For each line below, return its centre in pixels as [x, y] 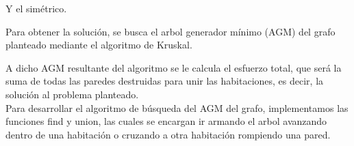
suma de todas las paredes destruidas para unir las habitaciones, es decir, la [165, 81]
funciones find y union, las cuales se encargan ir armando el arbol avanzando [166, 121]
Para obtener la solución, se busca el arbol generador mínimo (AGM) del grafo [170, 31]
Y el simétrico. [36, 8]
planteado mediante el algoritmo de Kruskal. [99, 45]
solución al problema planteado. [72, 94]
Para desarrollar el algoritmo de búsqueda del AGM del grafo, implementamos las [177, 107]
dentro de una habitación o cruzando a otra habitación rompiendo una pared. [168, 134]
